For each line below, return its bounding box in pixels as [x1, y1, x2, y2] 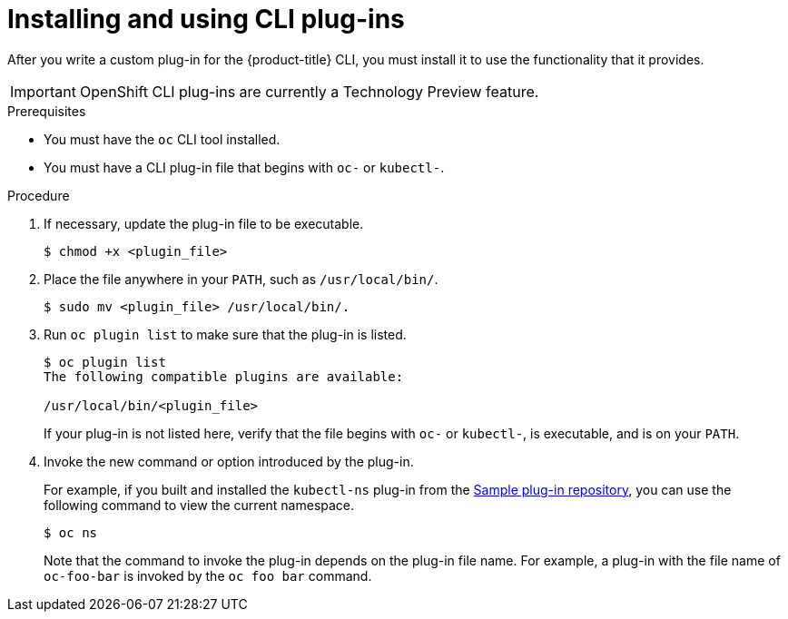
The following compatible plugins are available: [44, 368, 404, 384]
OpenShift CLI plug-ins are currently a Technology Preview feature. [79, 82, 539, 101]
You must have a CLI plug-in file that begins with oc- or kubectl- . [44, 159, 445, 175]
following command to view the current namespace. [44, 496, 355, 513]
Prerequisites [7, 103, 86, 119]
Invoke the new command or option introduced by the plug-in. [44, 453, 414, 469]
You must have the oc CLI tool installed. [44, 131, 281, 147]
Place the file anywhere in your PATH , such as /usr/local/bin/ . [44, 270, 438, 287]
